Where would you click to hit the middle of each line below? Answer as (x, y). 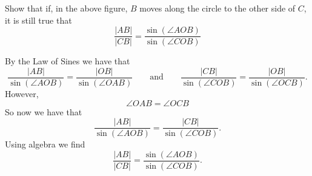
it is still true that (38, 20)
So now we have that (44, 111)
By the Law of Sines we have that (68, 61)
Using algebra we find (45, 144)
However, (22, 93)
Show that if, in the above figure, (66, 8)
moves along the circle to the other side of (217, 8)
